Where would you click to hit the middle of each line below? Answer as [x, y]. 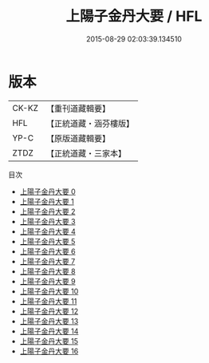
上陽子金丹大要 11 [48, 301]
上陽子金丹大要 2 [47, 211]
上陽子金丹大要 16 [49, 351]
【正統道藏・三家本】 [86, 153]
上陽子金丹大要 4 [47, 231]
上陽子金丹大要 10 [49, 291]
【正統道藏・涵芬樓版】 [90, 123]
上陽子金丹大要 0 [47, 191]
